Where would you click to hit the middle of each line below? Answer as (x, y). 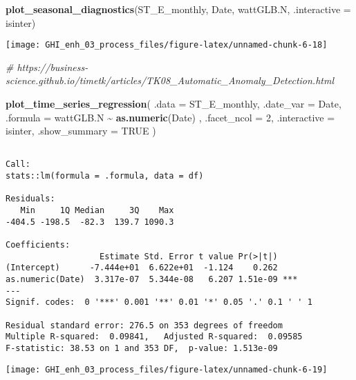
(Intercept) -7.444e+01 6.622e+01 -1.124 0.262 (142, 268)
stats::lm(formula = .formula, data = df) (105, 176)
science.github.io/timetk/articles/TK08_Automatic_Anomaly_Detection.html (170, 80)
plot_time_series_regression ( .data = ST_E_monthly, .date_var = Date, (174, 104)
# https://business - (47, 67)
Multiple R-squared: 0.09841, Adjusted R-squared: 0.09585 (154, 337)
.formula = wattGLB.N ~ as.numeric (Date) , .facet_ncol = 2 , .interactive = (170, 117)
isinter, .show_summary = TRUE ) (81, 131)
